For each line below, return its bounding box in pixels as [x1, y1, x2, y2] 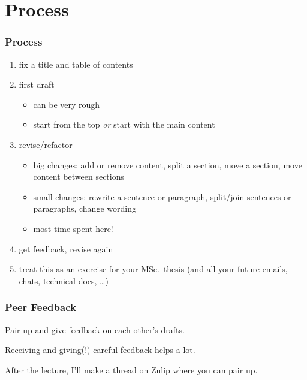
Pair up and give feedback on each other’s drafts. [5, 323, 185, 336]
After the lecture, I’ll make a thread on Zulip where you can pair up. [5, 363, 258, 376]
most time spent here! [33, 222, 113, 234]
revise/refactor [19, 138, 73, 150]
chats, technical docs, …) [19, 274, 109, 286]
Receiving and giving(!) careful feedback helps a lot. [5, 343, 195, 356]
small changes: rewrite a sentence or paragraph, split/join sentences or [33, 190, 291, 203]
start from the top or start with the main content [33, 118, 215, 131]
